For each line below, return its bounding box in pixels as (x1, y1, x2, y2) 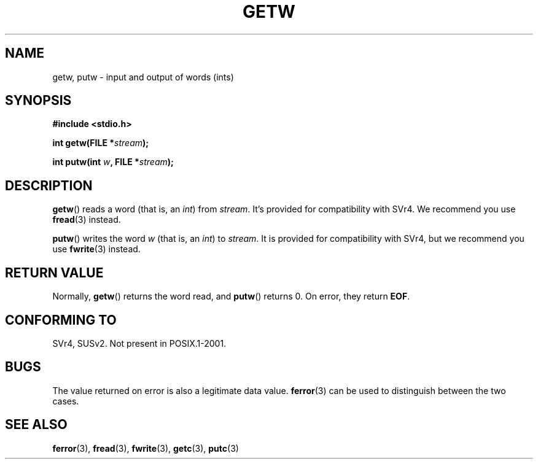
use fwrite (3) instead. (52, 244, 141, 255)
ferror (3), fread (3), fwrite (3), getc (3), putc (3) (52, 443, 239, 454)
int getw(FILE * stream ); (52, 137, 149, 149)
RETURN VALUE (5, 265, 104, 280)
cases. (52, 395, 79, 406)
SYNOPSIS (5, 93, 72, 109)
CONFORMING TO (5, 312, 117, 328)
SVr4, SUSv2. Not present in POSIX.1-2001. (52, 338, 227, 349)
